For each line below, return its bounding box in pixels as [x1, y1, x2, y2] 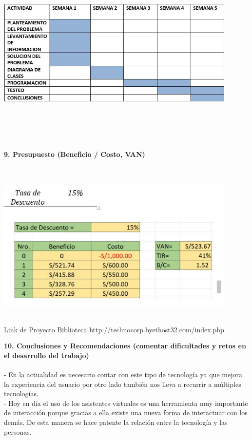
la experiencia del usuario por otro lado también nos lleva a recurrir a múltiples [4, 379, 241, 389]
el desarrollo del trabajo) [4, 350, 89, 360]
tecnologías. [4, 388, 39, 399]
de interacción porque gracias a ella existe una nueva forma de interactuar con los [4, 407, 248, 418]
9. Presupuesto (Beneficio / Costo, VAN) [4, 149, 145, 159]
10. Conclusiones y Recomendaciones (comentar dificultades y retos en [4, 341, 246, 351]
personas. [4, 426, 32, 437]
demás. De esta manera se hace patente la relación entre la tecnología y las [4, 417, 228, 427]
